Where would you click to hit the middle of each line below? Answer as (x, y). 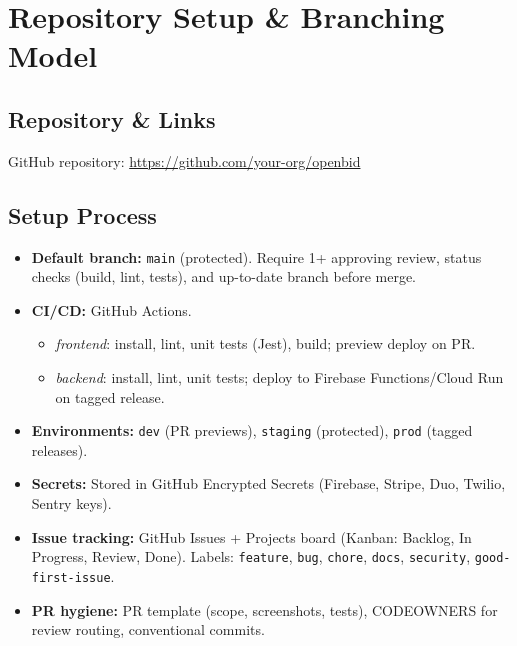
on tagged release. (110, 396)
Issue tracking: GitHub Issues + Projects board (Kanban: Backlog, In (251, 536)
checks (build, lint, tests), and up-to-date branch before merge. (223, 276)
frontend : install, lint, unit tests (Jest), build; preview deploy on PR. (265, 343)
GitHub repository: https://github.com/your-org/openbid (184, 160)
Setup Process (82, 214)
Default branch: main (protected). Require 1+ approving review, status (256, 256)
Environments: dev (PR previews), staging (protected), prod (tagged (252, 430)
